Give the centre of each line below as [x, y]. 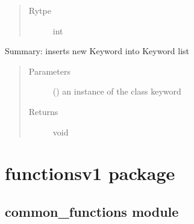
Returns [43, 111]
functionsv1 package [90, 173]
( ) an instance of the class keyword [117, 91]
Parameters [49, 71]
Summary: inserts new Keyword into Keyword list [97, 51]
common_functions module [92, 211]
